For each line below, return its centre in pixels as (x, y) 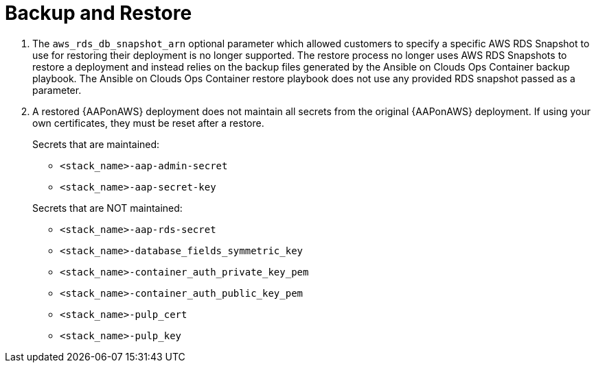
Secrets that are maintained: (96, 144)
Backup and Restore (99, 13)
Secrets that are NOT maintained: (107, 208)
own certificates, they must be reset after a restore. (148, 123)
